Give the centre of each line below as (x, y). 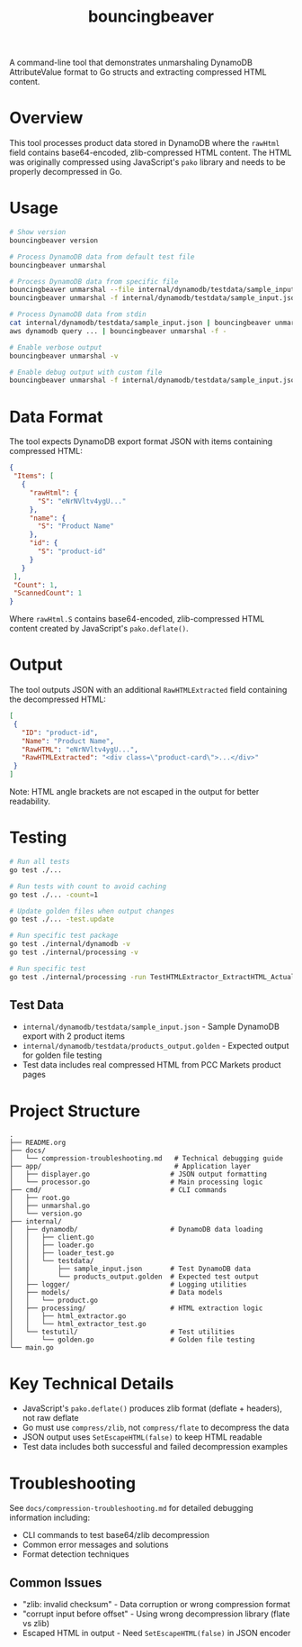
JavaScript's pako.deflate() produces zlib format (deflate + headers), (152, 1408)
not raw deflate (50, 1418)
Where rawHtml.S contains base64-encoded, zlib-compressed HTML (137, 619)
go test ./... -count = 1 (54, 895)
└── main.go (31, 1348)
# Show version (38, 232)
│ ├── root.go (40, 1198)
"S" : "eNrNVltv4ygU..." (82, 501)
